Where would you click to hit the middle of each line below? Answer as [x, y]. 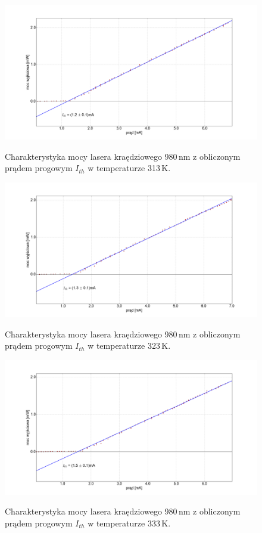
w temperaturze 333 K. [129, 523]
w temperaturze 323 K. [129, 345]
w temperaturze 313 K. [129, 168]
